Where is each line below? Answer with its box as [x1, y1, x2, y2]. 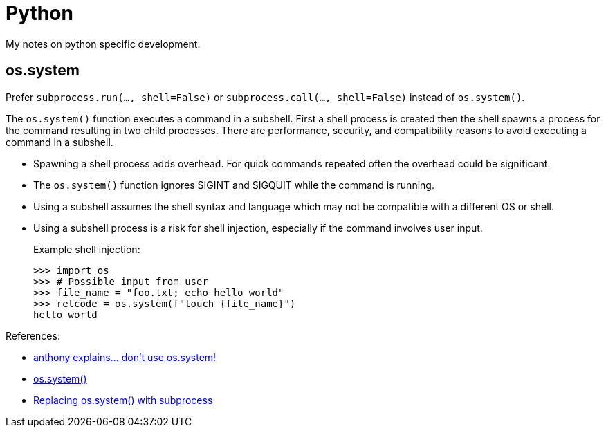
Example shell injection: [33, 243, 140, 255]
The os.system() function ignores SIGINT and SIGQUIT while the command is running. [33, 178, 434, 191]
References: [6, 329, 60, 342]
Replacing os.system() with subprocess [33, 394, 213, 406]
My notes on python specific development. [6, 37, 201, 50]
